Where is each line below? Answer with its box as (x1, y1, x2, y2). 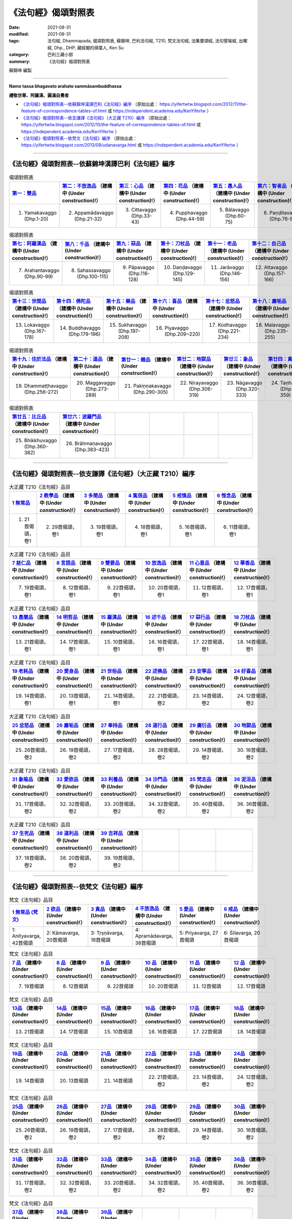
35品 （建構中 (189, 1156, 221, 1163)
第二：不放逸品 (62, 182, 97, 189)
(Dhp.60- (225, 212, 246, 219)
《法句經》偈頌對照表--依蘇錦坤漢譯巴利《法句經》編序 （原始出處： (21, 101, 159, 107)
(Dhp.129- (173, 270, 196, 277)
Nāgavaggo (236, 379, 262, 386)
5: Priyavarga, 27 (179, 929, 219, 936)
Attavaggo (263, 264, 288, 271)
